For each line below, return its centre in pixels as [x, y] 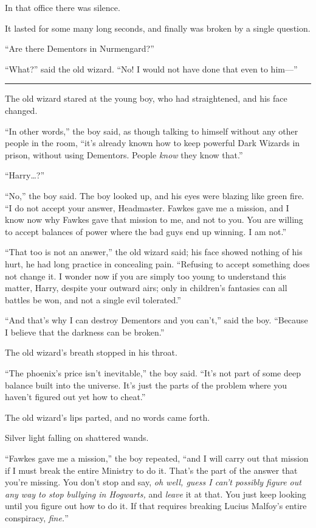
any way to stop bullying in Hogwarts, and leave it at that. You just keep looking [156, 494]
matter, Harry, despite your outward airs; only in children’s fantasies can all [146, 288]
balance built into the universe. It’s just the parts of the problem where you [146, 385]
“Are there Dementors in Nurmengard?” [80, 48]
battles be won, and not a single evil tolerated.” [93, 299]
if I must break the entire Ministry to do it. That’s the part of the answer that [151, 470]
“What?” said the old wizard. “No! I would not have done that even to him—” [151, 69]
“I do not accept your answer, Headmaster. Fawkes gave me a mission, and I [147, 207]
